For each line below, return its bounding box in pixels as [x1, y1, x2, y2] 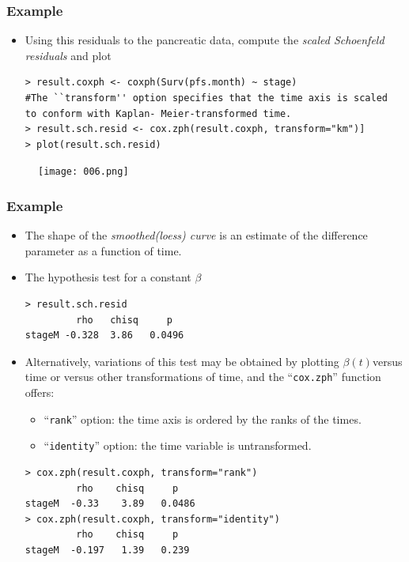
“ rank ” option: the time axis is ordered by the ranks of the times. [44, 410, 362, 427]
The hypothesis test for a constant [25, 269, 191, 285]
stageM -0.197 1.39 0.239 [25, 544, 190, 556]
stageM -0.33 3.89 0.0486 [25, 498, 195, 510]
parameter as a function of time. [25, 242, 182, 258]
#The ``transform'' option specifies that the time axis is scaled [25, 92, 388, 104]
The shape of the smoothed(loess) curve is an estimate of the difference [25, 227, 368, 243]
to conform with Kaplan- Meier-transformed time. [25, 107, 292, 119]
